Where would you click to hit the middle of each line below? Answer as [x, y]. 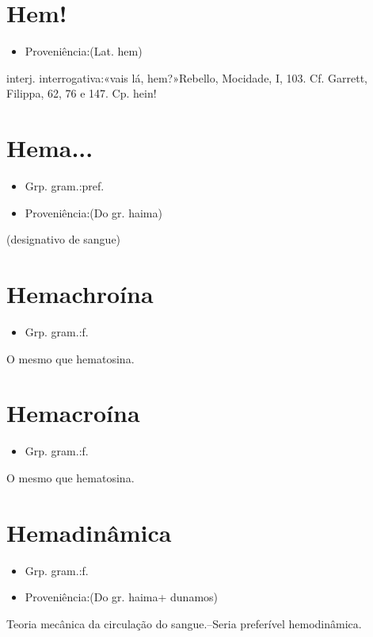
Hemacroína [73, 413]
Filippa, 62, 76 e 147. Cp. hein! [82, 93]
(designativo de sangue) [64, 239]
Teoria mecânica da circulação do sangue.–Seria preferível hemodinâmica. [184, 623]
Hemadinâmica [89, 532]
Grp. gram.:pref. [65, 186]
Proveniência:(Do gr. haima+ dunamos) [122, 597]
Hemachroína [80, 294]
